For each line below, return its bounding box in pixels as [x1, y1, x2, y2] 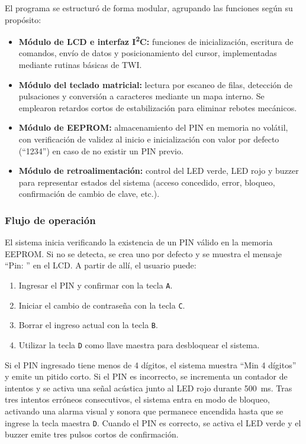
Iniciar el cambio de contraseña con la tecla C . [18, 299, 185, 311]
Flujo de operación [5, 212, 96, 227]
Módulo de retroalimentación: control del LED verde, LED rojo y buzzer [18, 164, 299, 177]
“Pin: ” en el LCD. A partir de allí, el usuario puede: [5, 259, 197, 271]
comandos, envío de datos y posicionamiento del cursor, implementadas [18, 47, 277, 59]
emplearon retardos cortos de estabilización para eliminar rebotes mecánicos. [18, 101, 297, 114]
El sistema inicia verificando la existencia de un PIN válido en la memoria [5, 236, 273, 248]
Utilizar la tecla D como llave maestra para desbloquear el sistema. [18, 338, 260, 351]
